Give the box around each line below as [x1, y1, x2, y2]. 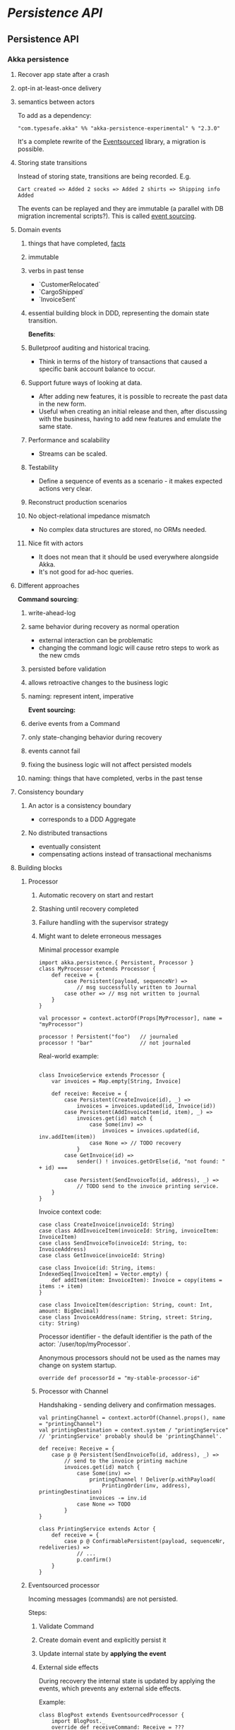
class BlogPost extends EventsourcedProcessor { [38, 1711, 185, 1719]
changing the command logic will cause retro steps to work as [38, 643, 219, 652]
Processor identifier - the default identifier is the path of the [38, 1332, 212, 1341]
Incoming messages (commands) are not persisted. [28, 1595, 179, 1603]
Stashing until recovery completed [38, 905, 139, 913]
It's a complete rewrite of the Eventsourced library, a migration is [17, 137, 206, 145]
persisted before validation [28, 665, 107, 673]
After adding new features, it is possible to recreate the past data [38, 392, 228, 400]
